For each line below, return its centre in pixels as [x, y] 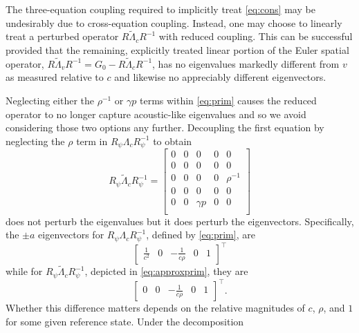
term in [92, 141]
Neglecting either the [50, 100]
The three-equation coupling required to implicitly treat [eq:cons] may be [160, 9]
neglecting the [35, 141]
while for [24, 271]
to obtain [173, 141]
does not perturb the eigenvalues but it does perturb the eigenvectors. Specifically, [180, 221]
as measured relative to [55, 77]
